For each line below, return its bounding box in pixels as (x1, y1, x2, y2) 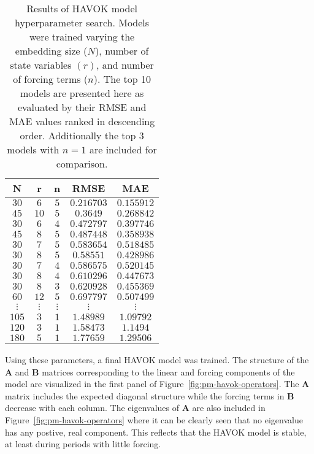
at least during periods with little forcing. (5, 437, 161, 450)
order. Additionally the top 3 (20, 128, 144, 142)
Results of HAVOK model (26, 1, 137, 15)
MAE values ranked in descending (9, 114, 155, 128)
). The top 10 (93, 72, 151, 86)
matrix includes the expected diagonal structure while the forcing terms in (5, 389, 285, 402)
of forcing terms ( (13, 72, 88, 86)
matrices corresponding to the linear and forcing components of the (42, 365, 295, 378)
